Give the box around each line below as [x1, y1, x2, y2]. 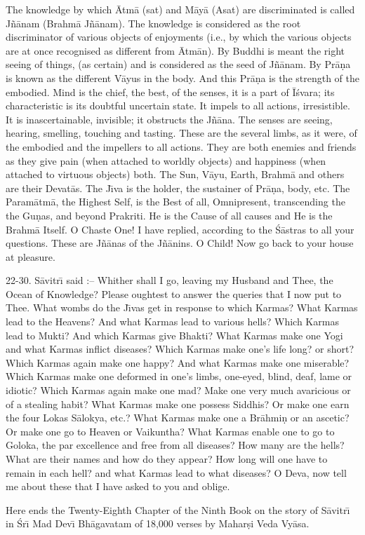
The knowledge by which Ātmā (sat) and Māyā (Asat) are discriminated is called [6, 2, 355, 16]
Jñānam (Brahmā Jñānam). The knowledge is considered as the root [6, 15, 301, 30]
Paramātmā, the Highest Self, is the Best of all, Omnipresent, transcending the [6, 194, 345, 209]
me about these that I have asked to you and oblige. [6, 479, 230, 494]
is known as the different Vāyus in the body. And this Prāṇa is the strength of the [6, 70, 360, 85]
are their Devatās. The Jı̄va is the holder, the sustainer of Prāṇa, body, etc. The [6, 180, 350, 195]
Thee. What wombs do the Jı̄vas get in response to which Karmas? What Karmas [6, 300, 358, 315]
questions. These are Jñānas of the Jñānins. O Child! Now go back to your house [6, 236, 354, 250]
